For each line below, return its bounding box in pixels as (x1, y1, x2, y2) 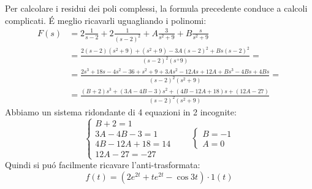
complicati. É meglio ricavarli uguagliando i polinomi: (5, 13, 207, 26)
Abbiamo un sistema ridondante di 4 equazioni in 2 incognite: (5, 105, 237, 118)
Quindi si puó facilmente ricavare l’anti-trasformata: (5, 158, 200, 171)
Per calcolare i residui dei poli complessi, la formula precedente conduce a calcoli (5, 2, 308, 14)
